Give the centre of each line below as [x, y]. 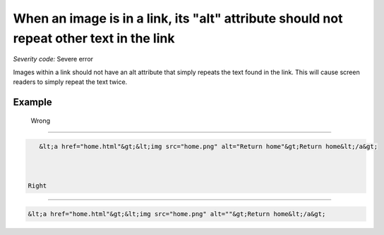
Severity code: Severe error [53, 59]
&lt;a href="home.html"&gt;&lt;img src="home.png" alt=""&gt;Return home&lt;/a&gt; [177, 214]
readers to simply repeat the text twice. [70, 82]
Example [32, 102]
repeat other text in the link [94, 38]
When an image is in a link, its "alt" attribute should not [178, 18]
